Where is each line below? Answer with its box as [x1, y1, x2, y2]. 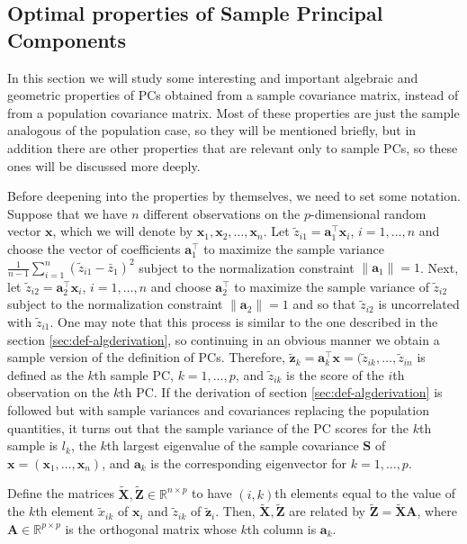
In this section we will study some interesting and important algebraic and [7, 68, 418, 86]
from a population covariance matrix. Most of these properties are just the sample [7, 103, 460, 122]
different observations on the [143, 204, 301, 222]
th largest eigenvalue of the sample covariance [106, 436, 359, 455]
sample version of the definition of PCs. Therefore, [7, 348, 285, 367]
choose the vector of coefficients [7, 239, 181, 258]
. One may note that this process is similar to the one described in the [49, 313, 438, 331]
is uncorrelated [378, 295, 460, 313]
